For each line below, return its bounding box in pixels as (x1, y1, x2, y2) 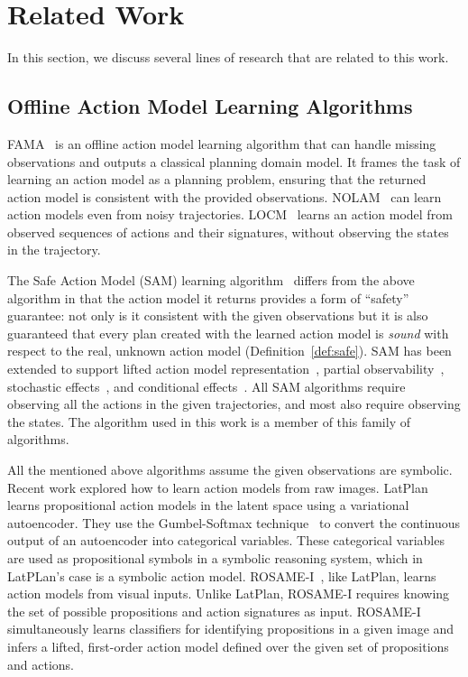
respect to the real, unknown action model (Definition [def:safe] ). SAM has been (7, 341, 452, 360)
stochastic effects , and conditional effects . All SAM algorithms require (7, 376, 406, 395)
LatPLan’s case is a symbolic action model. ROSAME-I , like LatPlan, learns (7, 566, 436, 585)
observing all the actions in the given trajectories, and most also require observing (7, 394, 461, 413)
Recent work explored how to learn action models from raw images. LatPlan (7, 478, 428, 496)
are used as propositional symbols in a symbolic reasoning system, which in (7, 548, 423, 567)
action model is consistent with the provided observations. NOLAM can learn (7, 187, 442, 206)
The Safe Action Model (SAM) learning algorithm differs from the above (7, 271, 415, 290)
